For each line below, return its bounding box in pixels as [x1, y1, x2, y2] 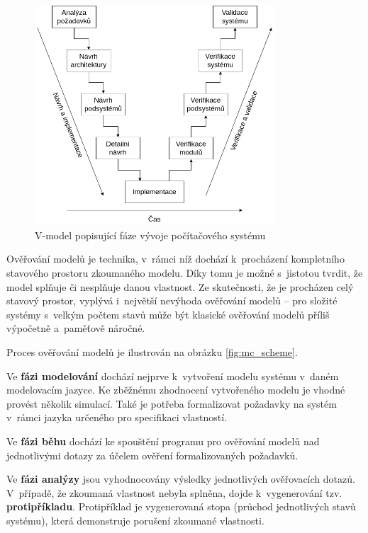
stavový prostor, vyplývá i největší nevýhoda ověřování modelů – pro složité [6, 293, 338, 308]
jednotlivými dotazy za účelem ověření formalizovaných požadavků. [6, 447, 299, 462]
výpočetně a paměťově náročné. [6, 321, 145, 336]
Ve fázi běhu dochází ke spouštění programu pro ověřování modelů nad [6, 433, 320, 448]
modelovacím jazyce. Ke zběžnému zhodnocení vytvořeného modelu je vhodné [6, 382, 345, 397]
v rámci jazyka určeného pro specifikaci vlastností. [6, 410, 228, 425]
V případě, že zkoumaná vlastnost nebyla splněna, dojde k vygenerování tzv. [6, 485, 342, 500]
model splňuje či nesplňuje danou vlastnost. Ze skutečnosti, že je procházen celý [6, 279, 354, 294]
